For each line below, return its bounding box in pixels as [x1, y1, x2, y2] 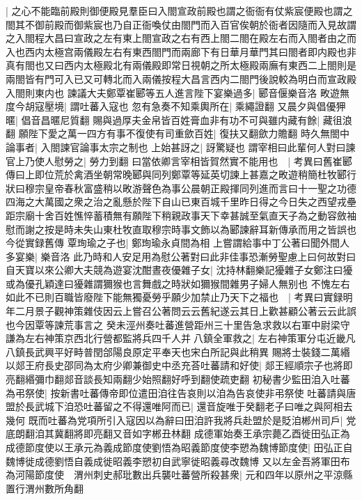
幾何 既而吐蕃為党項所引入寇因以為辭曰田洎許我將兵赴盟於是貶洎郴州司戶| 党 [6, 412, 356, 427]
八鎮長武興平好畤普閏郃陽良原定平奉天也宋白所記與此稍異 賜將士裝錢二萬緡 [6, 344, 350, 359]
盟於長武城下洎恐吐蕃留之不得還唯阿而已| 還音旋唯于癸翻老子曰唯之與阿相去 [6, 399, 353, 414]
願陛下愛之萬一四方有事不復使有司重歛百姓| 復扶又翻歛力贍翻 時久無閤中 [18, 126, 349, 141]
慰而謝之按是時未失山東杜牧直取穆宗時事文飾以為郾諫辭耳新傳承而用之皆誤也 [6, 221, 356, 236]
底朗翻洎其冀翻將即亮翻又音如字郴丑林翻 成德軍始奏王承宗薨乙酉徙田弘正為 [6, 426, 350, 441]
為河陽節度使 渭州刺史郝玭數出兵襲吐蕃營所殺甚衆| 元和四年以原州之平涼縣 [6, 467, 353, 482]
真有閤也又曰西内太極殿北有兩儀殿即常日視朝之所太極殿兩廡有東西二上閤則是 [6, 58, 356, 72]
